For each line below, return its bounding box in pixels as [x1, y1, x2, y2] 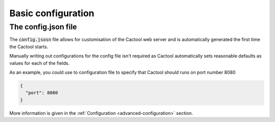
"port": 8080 [25, 90, 58, 96]
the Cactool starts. [9, 44, 48, 50]
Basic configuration [9, 8, 95, 19]
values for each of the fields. [9, 60, 70, 66]
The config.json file [9, 22, 77, 31]
